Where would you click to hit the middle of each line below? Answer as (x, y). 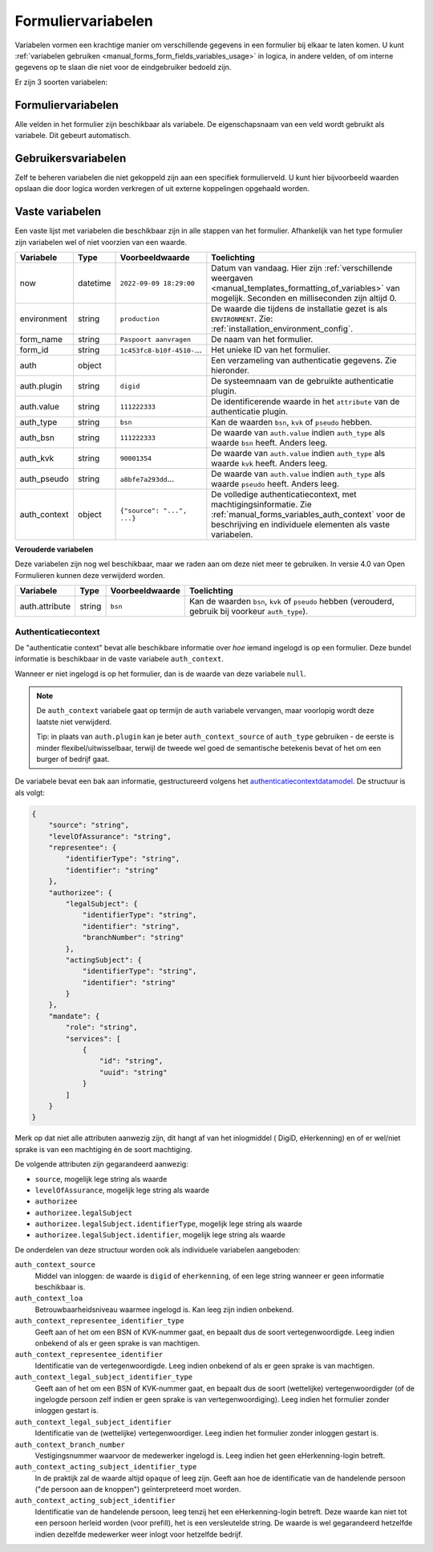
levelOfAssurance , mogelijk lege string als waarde (122, 1190)
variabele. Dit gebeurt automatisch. (73, 136)
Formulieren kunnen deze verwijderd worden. (90, 575)
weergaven (232, 278)
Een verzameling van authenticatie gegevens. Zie (304, 360)
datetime (94, 283)
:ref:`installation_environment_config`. (282, 329)
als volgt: (30, 792)
